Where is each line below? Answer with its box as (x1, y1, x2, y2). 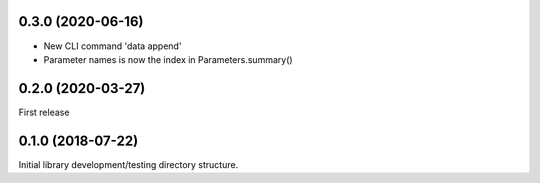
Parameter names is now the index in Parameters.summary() (43, 53, 294, 65)
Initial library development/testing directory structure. (18, 158, 239, 170)
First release (18, 106, 70, 118)
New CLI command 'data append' (43, 40, 182, 52)
